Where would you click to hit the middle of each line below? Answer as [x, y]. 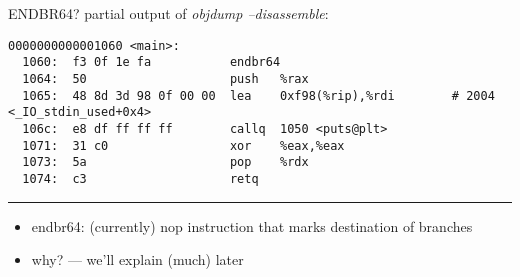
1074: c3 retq [140, 178]
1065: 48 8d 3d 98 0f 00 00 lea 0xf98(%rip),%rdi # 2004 [258, 95]
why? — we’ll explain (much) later [137, 259]
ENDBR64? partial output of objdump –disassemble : [168, 13]
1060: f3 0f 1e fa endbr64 [151, 62]
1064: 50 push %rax [165, 78]
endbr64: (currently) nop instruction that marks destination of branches [252, 225]
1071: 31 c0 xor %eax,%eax [183, 145]
